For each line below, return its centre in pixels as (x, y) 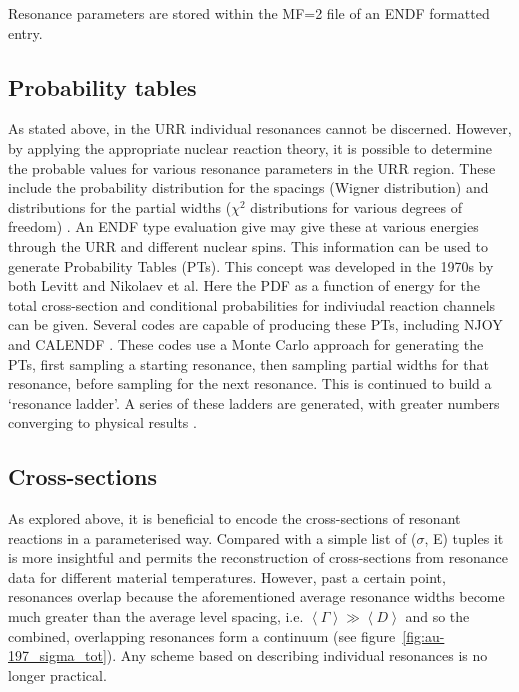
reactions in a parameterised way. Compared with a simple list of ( (212, 537)
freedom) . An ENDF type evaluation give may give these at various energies (243, 226)
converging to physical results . (102, 422)
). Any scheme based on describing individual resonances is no (297, 655)
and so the (437, 616)
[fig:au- (423, 635)
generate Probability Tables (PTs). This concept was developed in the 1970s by (251, 265)
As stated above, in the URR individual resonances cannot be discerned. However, (260, 128)
